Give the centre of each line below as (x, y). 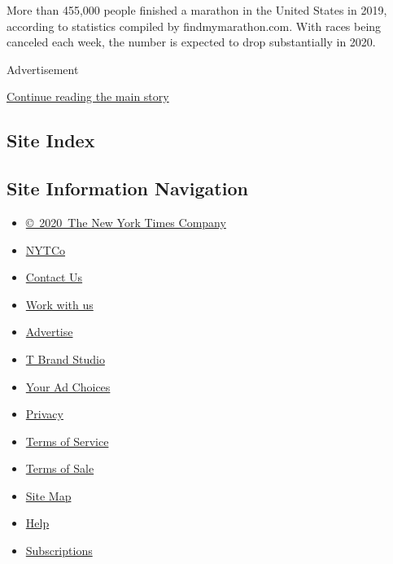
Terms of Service (67, 441)
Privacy (44, 414)
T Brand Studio (65, 359)
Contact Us (54, 277)
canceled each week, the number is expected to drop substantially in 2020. (191, 42)
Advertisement (43, 69)
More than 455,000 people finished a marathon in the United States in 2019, (197, 10)
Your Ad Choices (68, 386)
